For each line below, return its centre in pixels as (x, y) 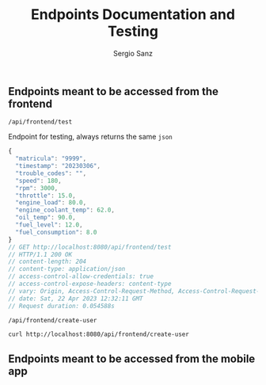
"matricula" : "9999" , (51, 159)
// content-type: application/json (67, 269)
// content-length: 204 (47, 262)
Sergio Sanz (133, 53)
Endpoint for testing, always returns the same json (90, 137)
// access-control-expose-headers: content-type (90, 284)
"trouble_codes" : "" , (51, 173)
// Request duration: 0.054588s (61, 306)
